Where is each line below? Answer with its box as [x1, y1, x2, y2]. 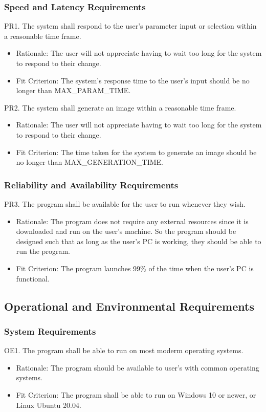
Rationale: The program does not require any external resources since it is [16, 215, 249, 226]
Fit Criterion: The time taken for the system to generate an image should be [16, 146, 257, 157]
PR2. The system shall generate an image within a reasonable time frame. [4, 102, 236, 113]
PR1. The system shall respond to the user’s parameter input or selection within [4, 20, 257, 31]
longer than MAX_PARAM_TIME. [16, 85, 131, 96]
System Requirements [4, 324, 96, 337]
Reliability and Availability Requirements [4, 178, 179, 191]
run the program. [16, 246, 70, 256]
